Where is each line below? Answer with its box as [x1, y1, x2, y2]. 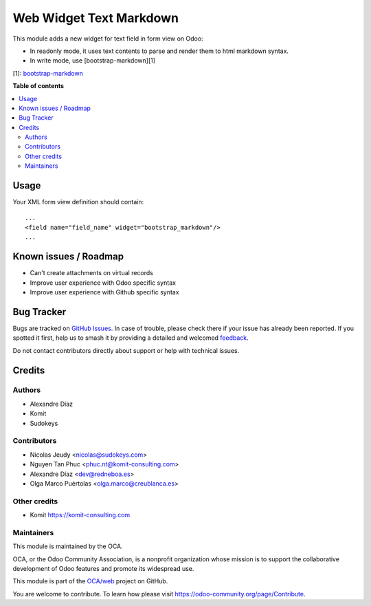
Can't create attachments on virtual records [30, 269, 154, 277]
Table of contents [12, 82, 65, 90]
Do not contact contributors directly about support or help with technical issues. [12, 346, 240, 354]
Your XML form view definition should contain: [12, 198, 144, 206]
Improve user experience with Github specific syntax [30, 288, 179, 296]
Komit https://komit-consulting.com [30, 511, 131, 519]
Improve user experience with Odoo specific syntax [30, 279, 177, 287]
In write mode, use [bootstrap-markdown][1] [30, 56, 156, 65]
